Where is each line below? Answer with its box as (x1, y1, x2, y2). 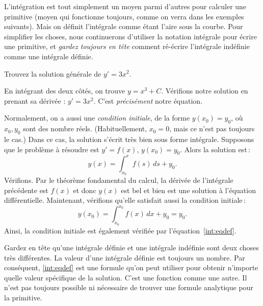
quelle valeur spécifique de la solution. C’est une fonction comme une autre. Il (4, 272, 247, 283)
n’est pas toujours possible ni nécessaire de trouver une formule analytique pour (4, 282, 253, 293)
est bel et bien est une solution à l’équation (121, 184, 256, 195)
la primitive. (4, 292, 42, 303)
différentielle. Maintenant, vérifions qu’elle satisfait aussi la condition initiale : (4, 195, 246, 205)
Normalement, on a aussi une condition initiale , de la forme (4, 112, 190, 123)
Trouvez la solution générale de (4, 68, 101, 79)
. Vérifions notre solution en (161, 85, 248, 96)
